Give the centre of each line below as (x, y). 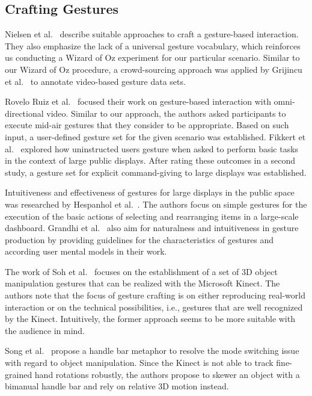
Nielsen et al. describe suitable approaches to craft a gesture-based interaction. (152, 34)
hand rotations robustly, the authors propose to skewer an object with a (167, 374)
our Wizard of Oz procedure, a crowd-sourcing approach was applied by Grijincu (154, 69)
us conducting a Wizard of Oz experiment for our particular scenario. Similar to (152, 57)
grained (19, 374)
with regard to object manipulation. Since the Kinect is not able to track (139, 363)
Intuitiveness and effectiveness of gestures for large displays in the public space (150, 192)
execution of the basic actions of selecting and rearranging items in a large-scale (152, 216)
